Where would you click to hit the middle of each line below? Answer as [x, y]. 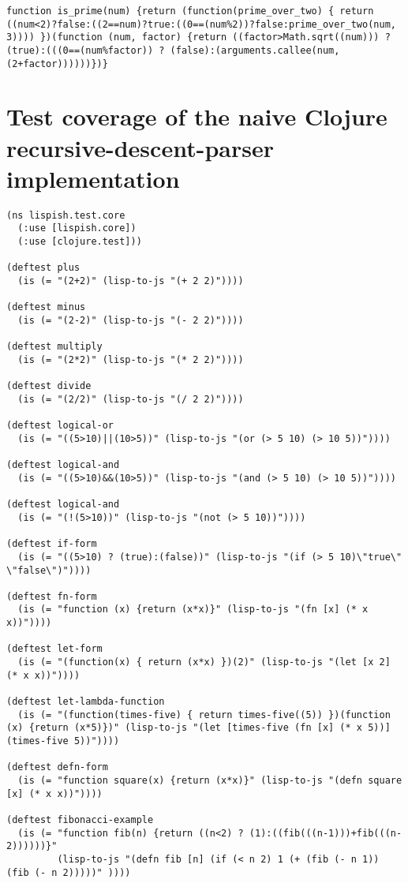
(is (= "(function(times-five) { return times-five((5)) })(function [204, 715]
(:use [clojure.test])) [80, 242]
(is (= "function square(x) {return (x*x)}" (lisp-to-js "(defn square [210, 780]
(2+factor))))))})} [57, 64]
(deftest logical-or [60, 426]
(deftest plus [43, 268]
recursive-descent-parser [140, 147]
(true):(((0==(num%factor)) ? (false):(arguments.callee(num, [173, 50]
